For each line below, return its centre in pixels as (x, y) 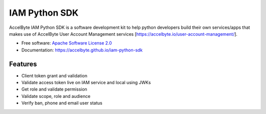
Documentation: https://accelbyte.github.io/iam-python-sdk (82, 50)
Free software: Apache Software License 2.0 (67, 43)
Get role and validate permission (54, 89)
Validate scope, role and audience (56, 96)
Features (23, 64)
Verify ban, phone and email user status (62, 103)
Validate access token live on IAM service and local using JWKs (86, 83)
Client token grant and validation (54, 75)
